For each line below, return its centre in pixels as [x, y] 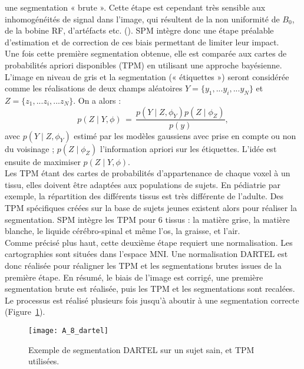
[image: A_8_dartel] [69, 330]
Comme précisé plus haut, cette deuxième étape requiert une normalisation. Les [149, 242]
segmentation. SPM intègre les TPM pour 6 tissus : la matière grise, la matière [147, 219]
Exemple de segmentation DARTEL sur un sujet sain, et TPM [141, 349]
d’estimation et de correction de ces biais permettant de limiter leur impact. [142, 42]
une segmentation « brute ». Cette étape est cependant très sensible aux [135, 7]
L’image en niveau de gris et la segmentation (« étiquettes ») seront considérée [147, 76]
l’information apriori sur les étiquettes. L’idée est [188, 148]
